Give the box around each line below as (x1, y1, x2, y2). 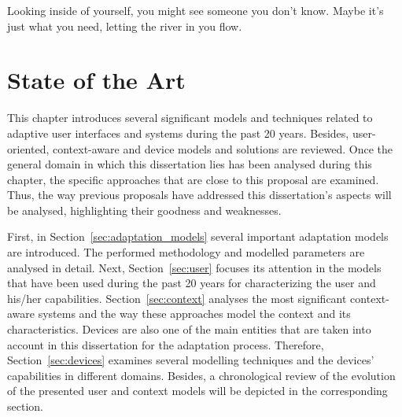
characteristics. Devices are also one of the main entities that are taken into (7, 321, 371, 338)
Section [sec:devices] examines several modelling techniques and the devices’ (7, 352, 374, 368)
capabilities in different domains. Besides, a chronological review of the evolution (7, 367, 396, 383)
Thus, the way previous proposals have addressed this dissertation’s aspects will (7, 186, 392, 203)
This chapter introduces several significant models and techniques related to (7, 109, 373, 126)
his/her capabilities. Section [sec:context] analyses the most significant (7, 290, 347, 306)
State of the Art (7, 64, 186, 96)
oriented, (7, 140, 50, 157)
